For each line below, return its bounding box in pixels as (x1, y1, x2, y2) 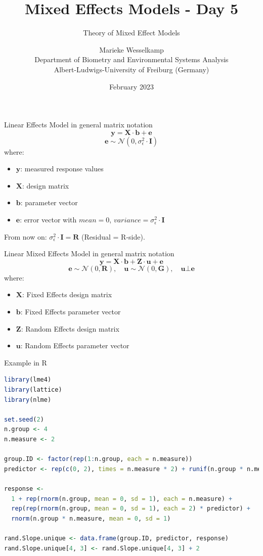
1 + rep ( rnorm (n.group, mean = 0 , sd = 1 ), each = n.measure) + (11, 495, 233, 502)
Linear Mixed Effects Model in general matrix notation (4, 248, 174, 259)
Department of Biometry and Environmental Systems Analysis (34, 54, 229, 65)
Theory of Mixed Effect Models (83, 27, 180, 38)
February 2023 (109, 81, 154, 91)
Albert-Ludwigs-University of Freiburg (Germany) (54, 64, 209, 74)
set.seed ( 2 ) (4, 415, 44, 423)
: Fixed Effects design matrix (22, 289, 112, 300)
